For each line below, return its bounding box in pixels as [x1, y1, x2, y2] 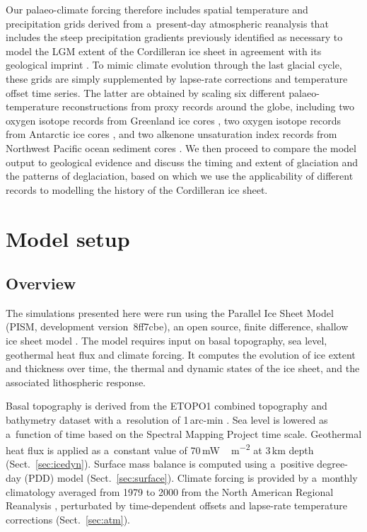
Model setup [6, 224, 130, 253]
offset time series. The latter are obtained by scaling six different [6, 85, 286, 100]
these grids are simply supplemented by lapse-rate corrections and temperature [6, 71, 348, 86]
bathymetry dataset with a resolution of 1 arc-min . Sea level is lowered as [6, 412, 328, 427]
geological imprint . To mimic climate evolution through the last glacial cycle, [6, 57, 342, 72]
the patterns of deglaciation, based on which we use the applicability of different [6, 168, 354, 183]
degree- [317, 456, 348, 471]
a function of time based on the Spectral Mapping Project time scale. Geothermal [6, 426, 362, 441]
